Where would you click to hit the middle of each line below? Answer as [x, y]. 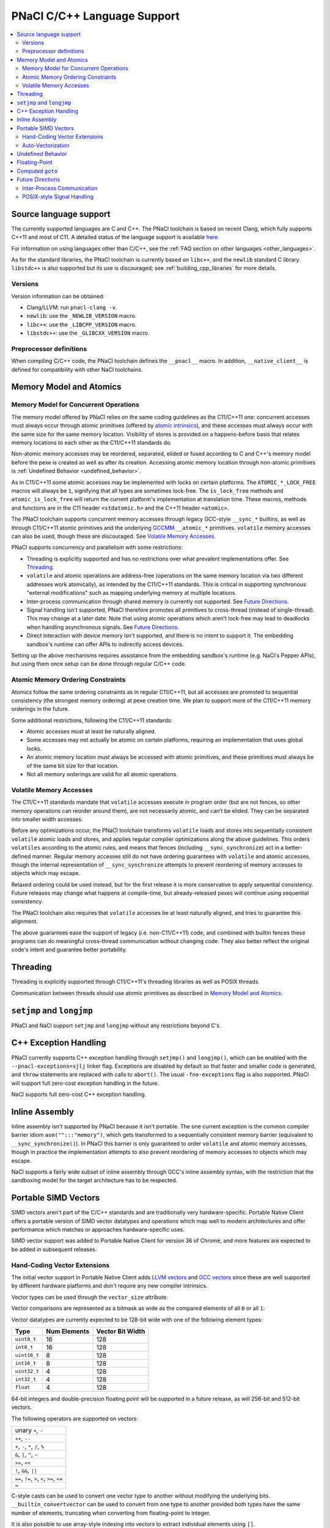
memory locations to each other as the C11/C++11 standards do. [92, 443]
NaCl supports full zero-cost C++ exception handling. [79, 1095]
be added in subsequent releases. [54, 1249]
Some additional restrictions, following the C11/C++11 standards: [92, 720]
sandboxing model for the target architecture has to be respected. [94, 1180]
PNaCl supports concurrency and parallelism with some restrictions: [97, 548]
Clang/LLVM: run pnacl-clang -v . [72, 307]
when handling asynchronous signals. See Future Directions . [103, 627]
